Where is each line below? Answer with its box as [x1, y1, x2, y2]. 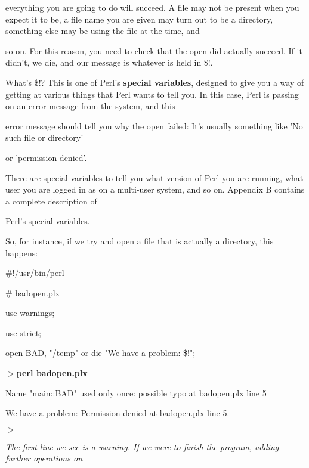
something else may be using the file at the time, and [5, 24, 200, 37]
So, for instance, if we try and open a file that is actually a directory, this [5, 234, 274, 247]
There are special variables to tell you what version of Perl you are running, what [5, 171, 304, 184]
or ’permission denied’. [5, 151, 87, 163]
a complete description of [5, 194, 97, 207]
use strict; [5, 326, 42, 339]
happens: [5, 246, 38, 259]
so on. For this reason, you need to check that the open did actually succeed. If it [5, 44, 302, 57]
